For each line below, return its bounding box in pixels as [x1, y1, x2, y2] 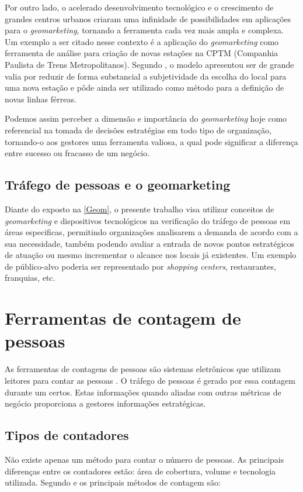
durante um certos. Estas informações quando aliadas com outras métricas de [5, 386, 281, 398]
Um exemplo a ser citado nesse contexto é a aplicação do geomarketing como [5, 35, 279, 47]
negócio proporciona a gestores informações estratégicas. [5, 397, 206, 410]
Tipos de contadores [5, 426, 129, 444]
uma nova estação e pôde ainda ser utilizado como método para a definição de [5, 81, 284, 94]
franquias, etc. [5, 271, 55, 284]
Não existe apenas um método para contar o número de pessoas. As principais [5, 453, 284, 465]
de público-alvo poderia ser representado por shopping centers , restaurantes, [5, 260, 276, 272]
